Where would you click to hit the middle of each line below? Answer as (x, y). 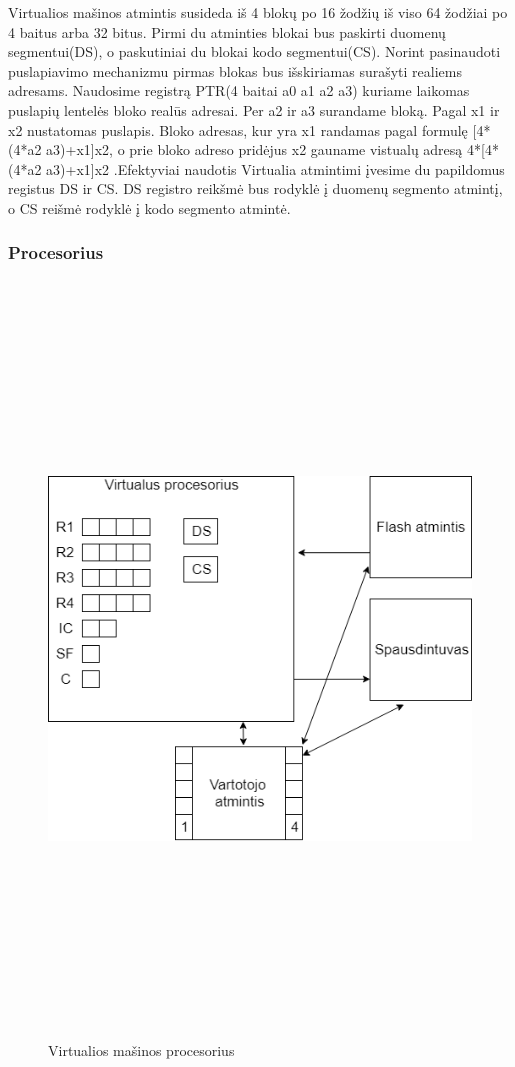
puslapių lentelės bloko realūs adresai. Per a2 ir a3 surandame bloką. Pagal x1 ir (254, 109)
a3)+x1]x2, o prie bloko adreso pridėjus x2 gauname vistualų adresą (254, 149)
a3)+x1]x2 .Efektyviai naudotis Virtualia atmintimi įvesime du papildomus (275, 168)
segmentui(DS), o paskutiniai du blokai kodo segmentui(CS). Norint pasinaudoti (254, 51)
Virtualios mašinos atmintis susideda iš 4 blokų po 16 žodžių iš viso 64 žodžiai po (258, 12)
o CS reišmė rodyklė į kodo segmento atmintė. (149, 207)
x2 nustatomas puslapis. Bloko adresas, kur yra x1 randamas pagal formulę (238, 129)
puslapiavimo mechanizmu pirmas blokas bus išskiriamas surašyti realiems (235, 70)
